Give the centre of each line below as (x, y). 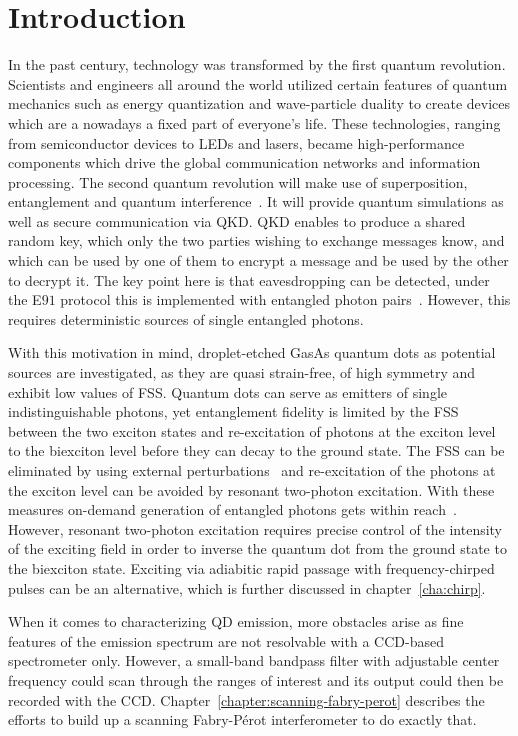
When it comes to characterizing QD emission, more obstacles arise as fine (236, 621)
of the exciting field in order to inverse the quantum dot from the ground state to (257, 548)
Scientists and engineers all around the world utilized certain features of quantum (258, 83)
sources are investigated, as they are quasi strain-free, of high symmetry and (242, 372)
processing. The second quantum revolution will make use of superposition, (238, 181)
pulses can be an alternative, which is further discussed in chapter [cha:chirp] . (247, 587)
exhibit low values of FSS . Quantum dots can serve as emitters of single (227, 391)
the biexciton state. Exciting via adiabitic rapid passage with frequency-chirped (251, 567)
